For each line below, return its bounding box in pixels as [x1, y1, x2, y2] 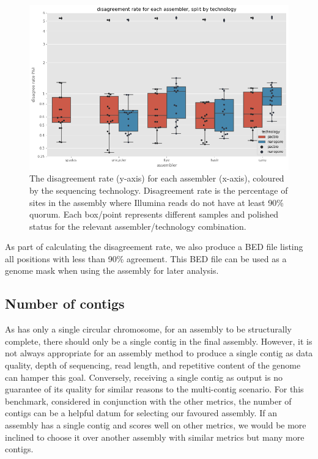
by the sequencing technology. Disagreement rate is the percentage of [29, 183, 288, 196]
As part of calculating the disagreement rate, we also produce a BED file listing [5, 240, 303, 253]
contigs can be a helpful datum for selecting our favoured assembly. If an [5, 406, 277, 419]
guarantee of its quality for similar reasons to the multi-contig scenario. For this [5, 383, 304, 395]
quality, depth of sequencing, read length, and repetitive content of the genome [5, 359, 301, 372]
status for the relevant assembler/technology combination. [29, 219, 246, 232]
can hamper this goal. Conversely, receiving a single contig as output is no [5, 370, 283, 383]
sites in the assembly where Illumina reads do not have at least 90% [29, 196, 284, 208]
